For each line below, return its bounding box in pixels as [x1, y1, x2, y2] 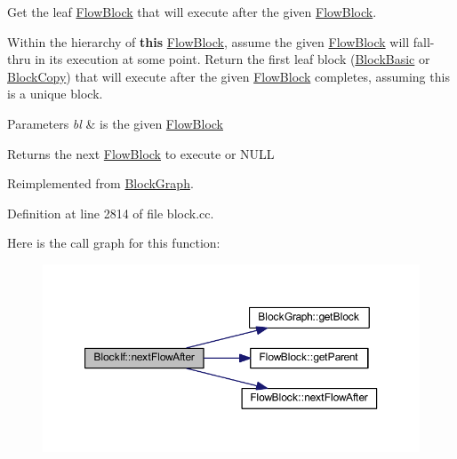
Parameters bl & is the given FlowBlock [7, 114, 224, 132]
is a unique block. [7, 84, 103, 103]
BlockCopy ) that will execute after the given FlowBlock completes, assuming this [7, 67, 450, 85]
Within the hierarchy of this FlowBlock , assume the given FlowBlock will [7, 32, 410, 51]
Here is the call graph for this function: [7, 233, 220, 252]
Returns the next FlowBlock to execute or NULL [7, 144, 275, 162]
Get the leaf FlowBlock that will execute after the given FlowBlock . [7, 3, 377, 20]
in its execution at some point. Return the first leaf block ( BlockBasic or [35, 50, 430, 68]
